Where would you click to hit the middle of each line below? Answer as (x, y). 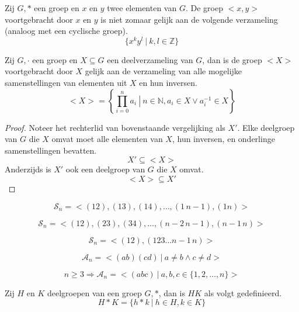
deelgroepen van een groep (94, 292)
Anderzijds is (28, 169)
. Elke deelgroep (266, 127)
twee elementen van (142, 8)
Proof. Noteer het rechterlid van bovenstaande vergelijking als (115, 127)
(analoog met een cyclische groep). (66, 31)
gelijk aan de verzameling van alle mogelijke (164, 71)
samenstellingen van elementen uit (66, 83)
